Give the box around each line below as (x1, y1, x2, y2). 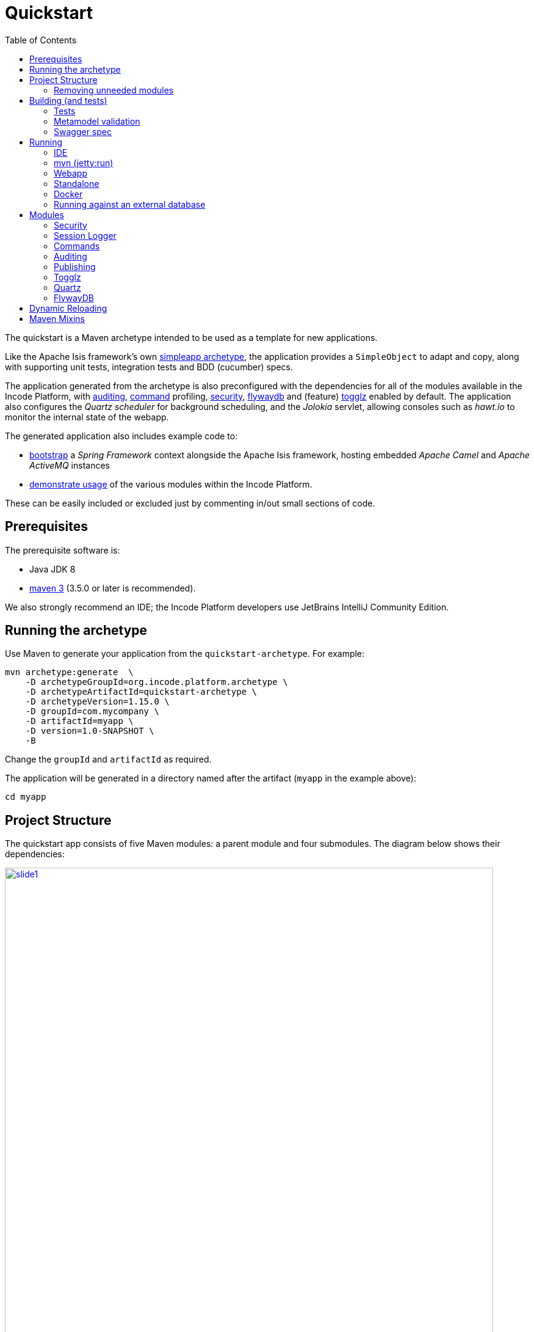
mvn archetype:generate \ (5, 667, 134, 678)
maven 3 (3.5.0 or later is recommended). (29, 582, 196, 593)
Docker (54, 188, 83, 199)
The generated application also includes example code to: (5, 430, 238, 441)
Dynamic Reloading (29, 302, 107, 313)
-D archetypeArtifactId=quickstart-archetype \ (25, 687, 258, 697)
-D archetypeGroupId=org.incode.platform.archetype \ (25, 677, 288, 687)
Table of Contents (5, 34, 77, 45)
